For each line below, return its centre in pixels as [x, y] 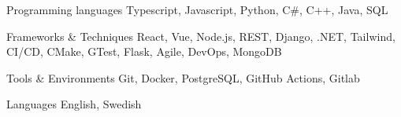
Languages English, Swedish [74, 104]
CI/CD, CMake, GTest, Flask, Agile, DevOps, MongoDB [144, 51]
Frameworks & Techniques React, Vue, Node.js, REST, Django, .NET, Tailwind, [201, 36]
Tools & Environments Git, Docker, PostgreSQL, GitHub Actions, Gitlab [183, 77]
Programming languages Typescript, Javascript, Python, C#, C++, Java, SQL [197, 9]
